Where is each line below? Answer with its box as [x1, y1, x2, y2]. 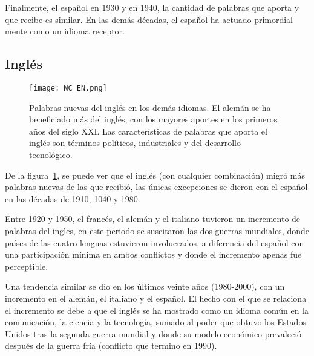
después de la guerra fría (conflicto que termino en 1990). [5, 339, 217, 352]
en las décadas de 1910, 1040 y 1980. [5, 192, 140, 205]
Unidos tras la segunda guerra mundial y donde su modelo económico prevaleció [5, 327, 302, 340]
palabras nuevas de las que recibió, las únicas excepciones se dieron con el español [5, 180, 308, 193]
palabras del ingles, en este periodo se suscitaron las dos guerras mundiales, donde [5, 224, 310, 237]
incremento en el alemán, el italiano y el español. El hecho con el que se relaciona [5, 291, 307, 304]
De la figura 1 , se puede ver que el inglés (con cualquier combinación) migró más [5, 168, 305, 181]
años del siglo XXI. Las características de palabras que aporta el [29, 124, 267, 137]
